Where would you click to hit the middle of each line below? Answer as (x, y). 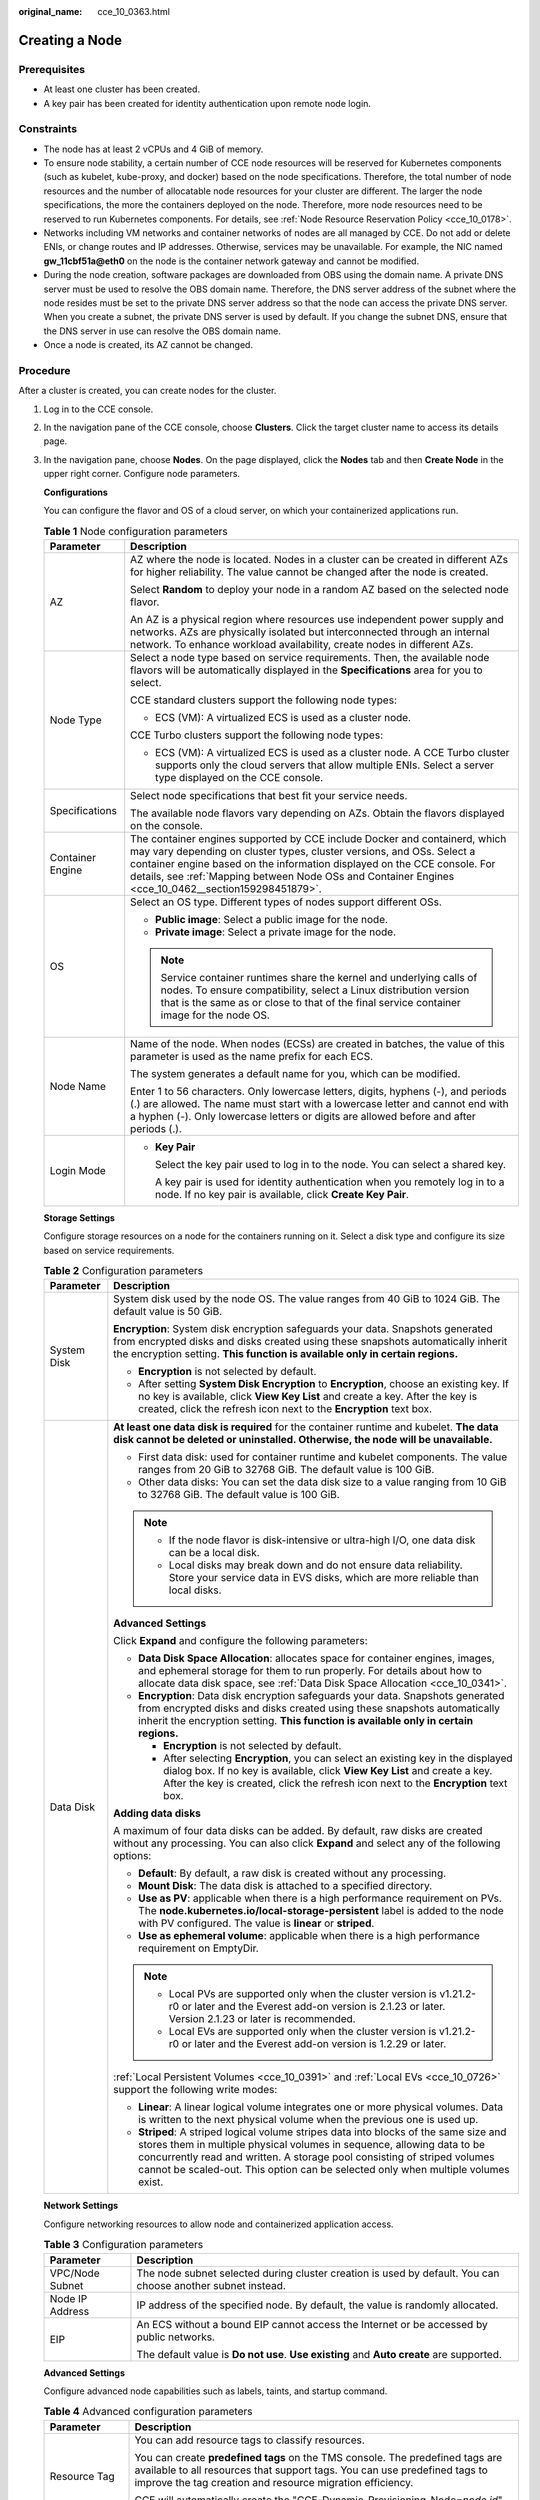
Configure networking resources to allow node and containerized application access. (218, 2224)
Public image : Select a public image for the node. (272, 919)
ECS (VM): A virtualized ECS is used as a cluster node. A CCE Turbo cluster (332, 752)
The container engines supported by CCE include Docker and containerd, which (318, 838)
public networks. (175, 2337)
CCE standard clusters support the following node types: (263, 700)
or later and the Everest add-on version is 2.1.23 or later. (313, 2007)
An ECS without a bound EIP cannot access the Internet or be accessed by (312, 2324)
